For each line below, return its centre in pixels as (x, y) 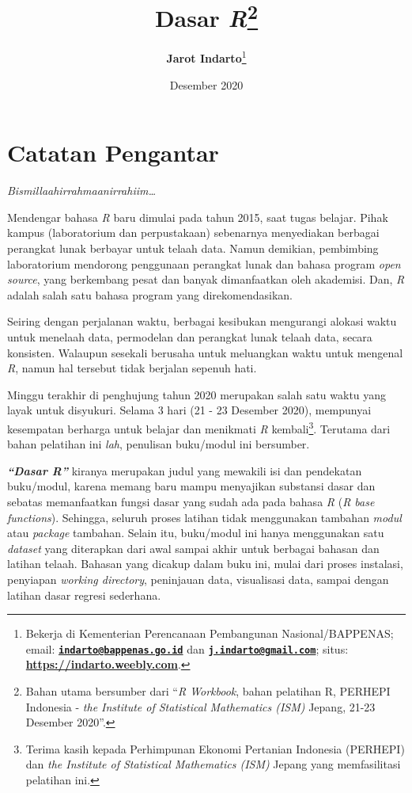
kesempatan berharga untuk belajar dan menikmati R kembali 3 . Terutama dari (199, 427)
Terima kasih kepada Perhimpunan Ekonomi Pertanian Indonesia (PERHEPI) (215, 748)
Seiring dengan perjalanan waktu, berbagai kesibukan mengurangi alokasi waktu (202, 321)
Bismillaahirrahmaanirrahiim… (82, 191)
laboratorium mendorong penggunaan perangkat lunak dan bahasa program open (204, 263)
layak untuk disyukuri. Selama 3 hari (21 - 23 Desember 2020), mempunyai (189, 410)
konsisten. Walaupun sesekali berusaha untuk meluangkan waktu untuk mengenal (205, 352)
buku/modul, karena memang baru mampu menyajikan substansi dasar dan (191, 486)
